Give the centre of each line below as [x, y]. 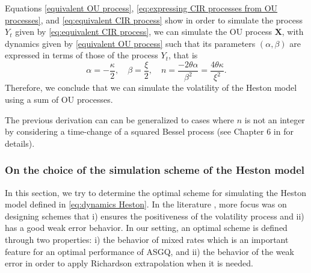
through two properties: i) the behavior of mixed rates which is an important [147, 239]
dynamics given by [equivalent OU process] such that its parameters [130, 43]
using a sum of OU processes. [59, 99]
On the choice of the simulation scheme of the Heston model [155, 170]
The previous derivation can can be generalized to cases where [120, 119]
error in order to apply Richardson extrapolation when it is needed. [129, 263]
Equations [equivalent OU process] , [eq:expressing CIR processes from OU [141, 8]
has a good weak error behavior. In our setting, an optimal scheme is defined [146, 228]
